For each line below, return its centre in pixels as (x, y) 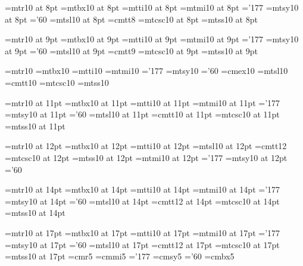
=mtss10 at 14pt (35, 213)
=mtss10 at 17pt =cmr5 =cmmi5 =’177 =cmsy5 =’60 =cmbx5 (120, 256)
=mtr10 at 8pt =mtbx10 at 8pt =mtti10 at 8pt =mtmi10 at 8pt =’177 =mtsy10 (152, 7)
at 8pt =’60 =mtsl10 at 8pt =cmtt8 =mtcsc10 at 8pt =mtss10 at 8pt (131, 19)
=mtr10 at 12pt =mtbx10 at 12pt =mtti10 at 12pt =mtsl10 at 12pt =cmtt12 (146, 146)
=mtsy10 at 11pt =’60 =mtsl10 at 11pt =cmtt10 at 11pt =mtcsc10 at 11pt (142, 114)
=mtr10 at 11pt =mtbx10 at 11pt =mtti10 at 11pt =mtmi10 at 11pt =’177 (143, 102)
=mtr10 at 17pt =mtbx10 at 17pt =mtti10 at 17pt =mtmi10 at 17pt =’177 (143, 232)
